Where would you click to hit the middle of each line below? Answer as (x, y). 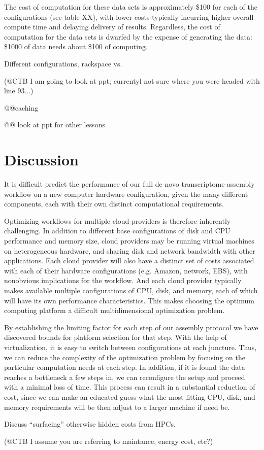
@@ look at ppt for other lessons (55, 125)
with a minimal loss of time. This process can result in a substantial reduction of (130, 387)
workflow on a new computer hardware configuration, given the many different (126, 194)
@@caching (21, 107)
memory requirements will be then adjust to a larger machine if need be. (117, 407)
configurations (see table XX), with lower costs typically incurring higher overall (129, 16)
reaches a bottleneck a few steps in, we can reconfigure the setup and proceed (125, 377)
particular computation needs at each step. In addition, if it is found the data (125, 367)
